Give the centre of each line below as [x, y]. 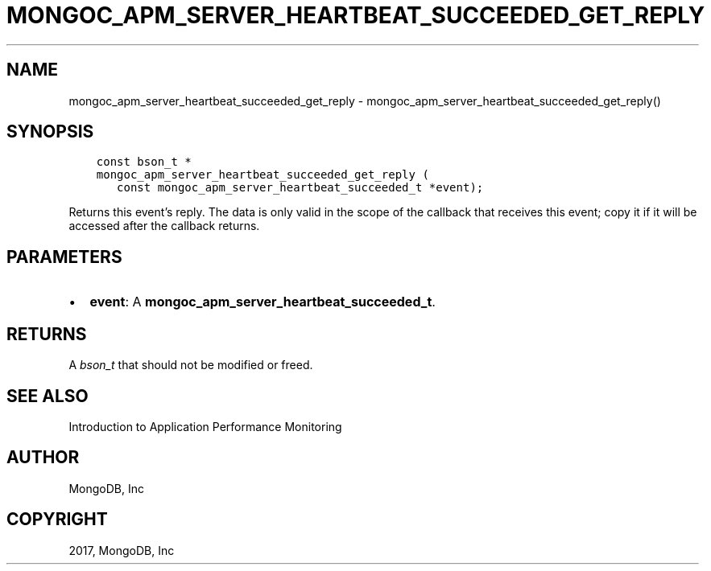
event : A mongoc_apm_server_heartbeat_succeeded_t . [262, 302]
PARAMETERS [64, 257]
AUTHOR [43, 458]
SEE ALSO [48, 396]
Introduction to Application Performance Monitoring [205, 426]
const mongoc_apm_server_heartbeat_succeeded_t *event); [300, 188]
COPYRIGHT [57, 520]
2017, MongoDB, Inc [122, 550]
